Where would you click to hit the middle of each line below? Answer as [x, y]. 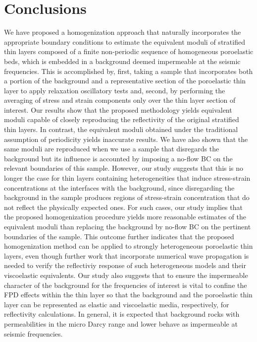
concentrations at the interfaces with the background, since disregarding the [119, 187]
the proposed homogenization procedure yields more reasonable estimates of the [125, 217]
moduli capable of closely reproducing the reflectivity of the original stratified [122, 119]
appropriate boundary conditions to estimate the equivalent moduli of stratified [125, 41]
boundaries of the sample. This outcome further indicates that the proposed [119, 236]
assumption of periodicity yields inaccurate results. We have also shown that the [126, 139]
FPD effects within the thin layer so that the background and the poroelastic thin [128, 295]
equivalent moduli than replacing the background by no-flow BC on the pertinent [128, 226]
